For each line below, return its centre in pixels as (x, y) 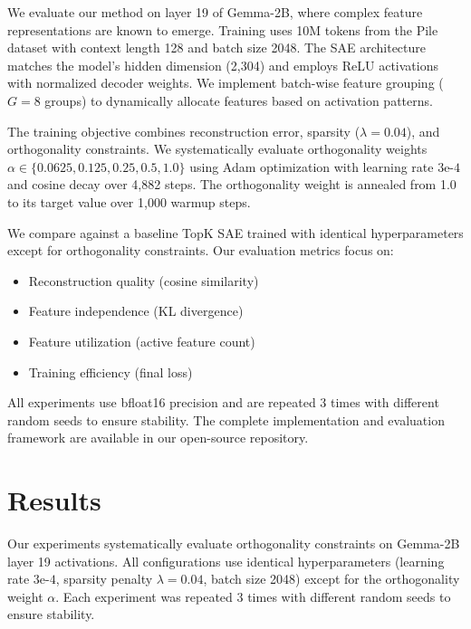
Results (54, 500)
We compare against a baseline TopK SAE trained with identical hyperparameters (235, 232)
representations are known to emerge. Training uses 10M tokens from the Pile (223, 29)
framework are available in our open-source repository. (158, 438)
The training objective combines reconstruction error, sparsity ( (184, 131)
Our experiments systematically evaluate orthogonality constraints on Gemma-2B (234, 543)
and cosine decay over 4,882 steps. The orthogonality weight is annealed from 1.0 (232, 184)
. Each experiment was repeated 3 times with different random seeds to (253, 596)
